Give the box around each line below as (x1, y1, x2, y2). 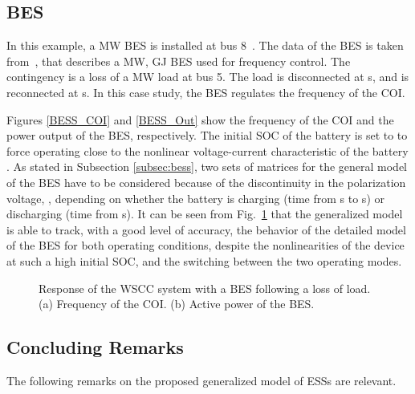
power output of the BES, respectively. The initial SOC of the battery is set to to (6, 127, 408, 144)
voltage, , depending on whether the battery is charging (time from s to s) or (6, 189, 384, 206)
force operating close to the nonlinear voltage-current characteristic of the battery (6, 142, 409, 159)
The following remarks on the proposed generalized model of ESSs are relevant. (6, 372, 397, 388)
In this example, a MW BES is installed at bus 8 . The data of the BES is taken (6, 37, 404, 54)
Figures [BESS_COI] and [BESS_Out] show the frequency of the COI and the (6, 111, 394, 128)
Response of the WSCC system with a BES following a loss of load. (39, 279, 371, 296)
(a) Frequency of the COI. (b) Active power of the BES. (39, 295, 315, 312)
